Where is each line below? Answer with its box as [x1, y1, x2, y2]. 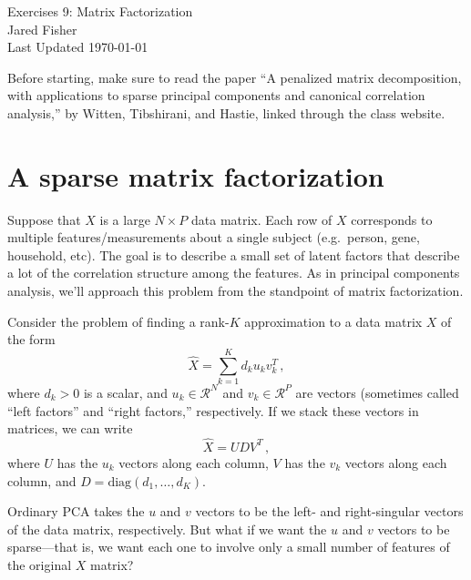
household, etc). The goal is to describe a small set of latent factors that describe [7, 245, 460, 264]
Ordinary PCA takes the [7, 502, 145, 521]
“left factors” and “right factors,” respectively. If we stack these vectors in [7, 401, 419, 420]
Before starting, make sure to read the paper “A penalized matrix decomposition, [7, 67, 462, 86]
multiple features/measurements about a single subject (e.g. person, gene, [7, 228, 420, 247]
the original [7, 555, 72, 574]
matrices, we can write [7, 419, 133, 438]
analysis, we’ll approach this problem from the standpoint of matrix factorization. [7, 281, 464, 300]
